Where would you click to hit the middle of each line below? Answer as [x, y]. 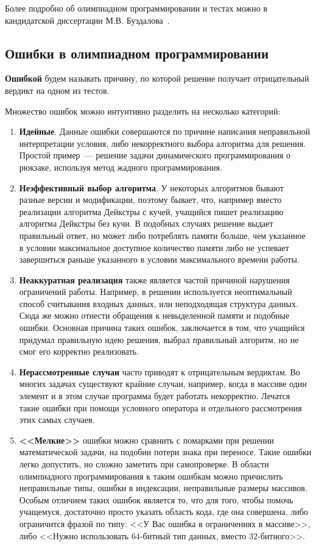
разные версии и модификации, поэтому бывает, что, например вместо [150, 200]
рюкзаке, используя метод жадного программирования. [121, 167]
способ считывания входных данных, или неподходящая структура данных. [159, 303]
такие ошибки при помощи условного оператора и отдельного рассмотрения [160, 407]
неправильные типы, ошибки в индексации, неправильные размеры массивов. [163, 488]
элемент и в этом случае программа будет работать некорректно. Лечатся [155, 396]
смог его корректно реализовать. [79, 351]
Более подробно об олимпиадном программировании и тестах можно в [136, 8]
